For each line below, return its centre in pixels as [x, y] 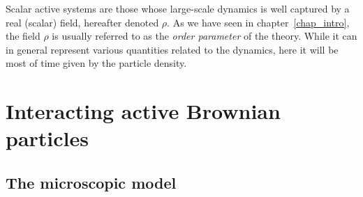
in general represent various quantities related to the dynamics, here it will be [172, 49]
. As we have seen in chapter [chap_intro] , [258, 22]
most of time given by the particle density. [96, 63]
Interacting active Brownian [143, 111]
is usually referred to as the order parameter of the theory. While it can [205, 36]
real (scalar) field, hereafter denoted [82, 22]
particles [47, 138]
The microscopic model [91, 182]
